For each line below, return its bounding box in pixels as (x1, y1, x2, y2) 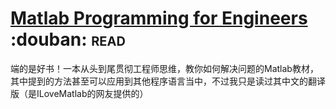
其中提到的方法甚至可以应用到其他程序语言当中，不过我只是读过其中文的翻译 (10, 75, 326, 87)
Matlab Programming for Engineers (10, 7, 308, 30)
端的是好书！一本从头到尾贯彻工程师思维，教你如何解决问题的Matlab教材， (10, 62, 319, 74)
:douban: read (10, 28, 126, 51)
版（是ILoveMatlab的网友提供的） (10, 87, 149, 99)
